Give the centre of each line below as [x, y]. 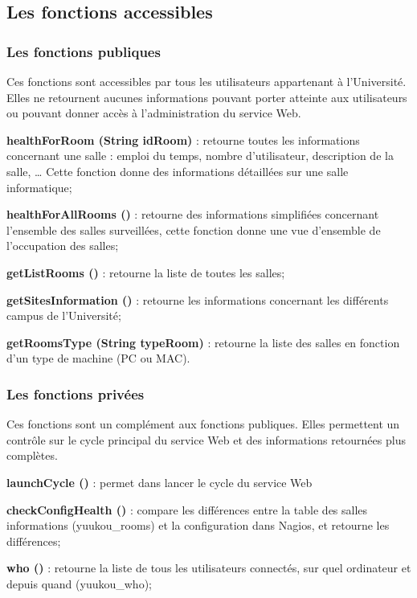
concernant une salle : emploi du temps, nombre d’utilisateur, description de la [200, 156]
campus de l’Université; [64, 315]
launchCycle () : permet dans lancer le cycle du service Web [159, 482]
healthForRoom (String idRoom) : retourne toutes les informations [183, 139]
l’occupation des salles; [63, 246]
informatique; [39, 187]
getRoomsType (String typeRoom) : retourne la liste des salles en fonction [203, 342]
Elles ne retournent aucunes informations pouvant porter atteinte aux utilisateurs [207, 97]
